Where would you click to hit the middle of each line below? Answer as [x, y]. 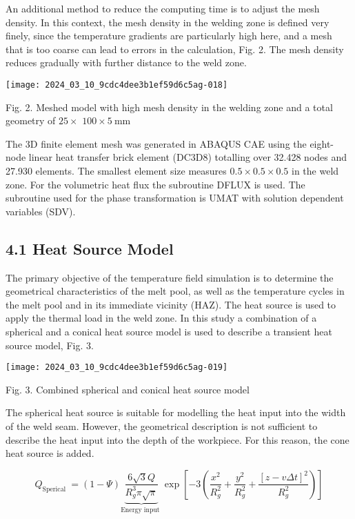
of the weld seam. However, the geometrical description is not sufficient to [162, 425]
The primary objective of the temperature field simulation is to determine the [170, 277]
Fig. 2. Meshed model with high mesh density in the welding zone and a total [169, 107]
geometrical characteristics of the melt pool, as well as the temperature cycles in [175, 291]
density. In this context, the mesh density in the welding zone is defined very [168, 22]
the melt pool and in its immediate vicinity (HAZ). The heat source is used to [171, 304]
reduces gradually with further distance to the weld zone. [126, 62]
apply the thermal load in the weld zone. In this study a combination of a [161, 318]
